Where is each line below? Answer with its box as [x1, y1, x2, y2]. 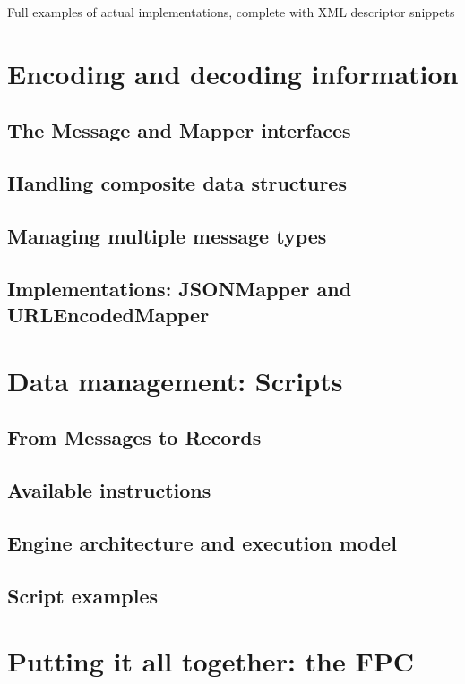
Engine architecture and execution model [7, 528, 397, 556]
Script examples [7, 581, 159, 609]
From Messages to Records [7, 423, 262, 451]
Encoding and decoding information [7, 55, 459, 91]
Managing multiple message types [7, 221, 327, 249]
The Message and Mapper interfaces [7, 116, 351, 144]
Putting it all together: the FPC [7, 643, 414, 680]
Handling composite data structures [7, 169, 347, 197]
